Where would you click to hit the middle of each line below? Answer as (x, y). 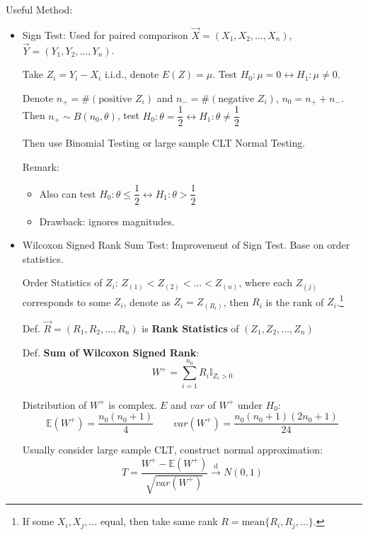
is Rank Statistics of (190, 328)
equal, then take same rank (159, 521)
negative (236, 99)
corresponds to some (67, 302)
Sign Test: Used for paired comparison (105, 34)
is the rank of (295, 302)
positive (115, 99)
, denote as (147, 302)
